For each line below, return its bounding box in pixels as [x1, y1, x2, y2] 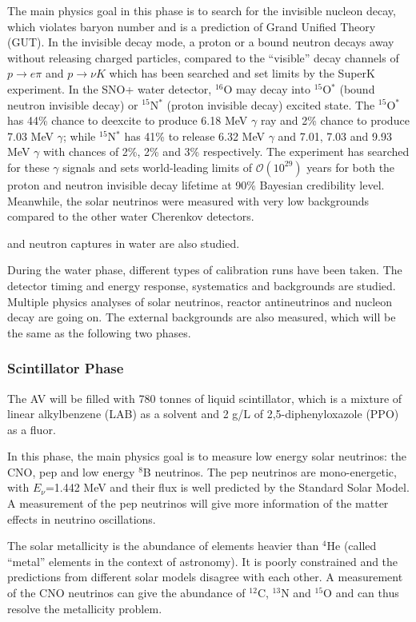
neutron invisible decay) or [7, 96, 138, 113]
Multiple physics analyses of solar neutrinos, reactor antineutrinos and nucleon [7, 293, 393, 309]
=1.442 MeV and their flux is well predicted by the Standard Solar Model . [45, 479, 410, 496]
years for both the [306, 158, 395, 175]
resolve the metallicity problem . [7, 600, 162, 616]
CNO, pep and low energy [7, 463, 135, 480]
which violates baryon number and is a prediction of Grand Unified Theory [7, 18, 376, 34]
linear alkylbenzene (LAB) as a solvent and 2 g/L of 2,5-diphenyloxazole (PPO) [7, 405, 399, 422]
